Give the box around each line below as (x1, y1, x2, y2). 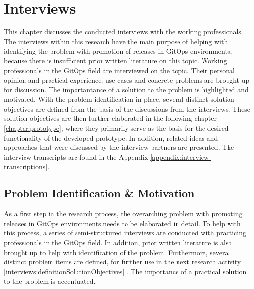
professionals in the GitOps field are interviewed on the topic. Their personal (4, 65, 235, 75)
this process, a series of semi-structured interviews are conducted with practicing (4, 228, 246, 238)
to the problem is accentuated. (4, 276, 96, 286)
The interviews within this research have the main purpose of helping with (4, 36, 228, 46)
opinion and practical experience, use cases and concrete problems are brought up (4, 75, 250, 85)
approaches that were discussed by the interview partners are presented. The (4, 142, 234, 152)
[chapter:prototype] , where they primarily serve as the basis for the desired (4, 123, 229, 133)
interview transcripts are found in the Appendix (4, 151, 148, 162)
